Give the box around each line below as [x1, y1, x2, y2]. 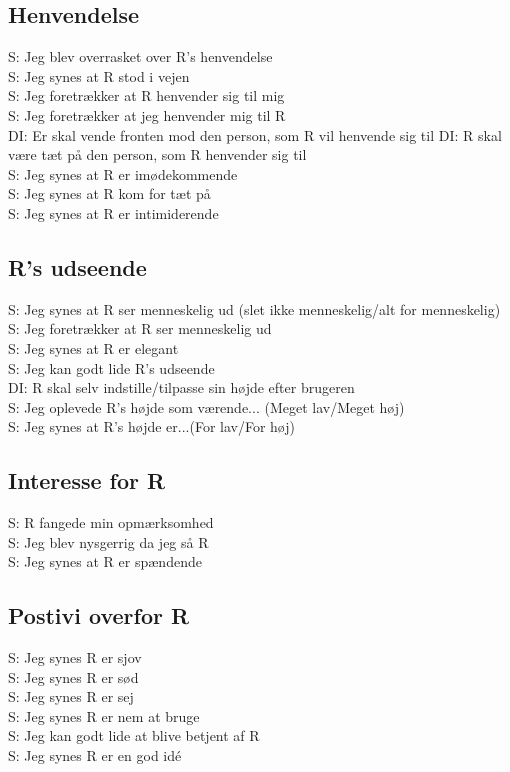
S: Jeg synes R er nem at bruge [8, 705, 200, 726]
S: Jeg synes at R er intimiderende [8, 202, 219, 223]
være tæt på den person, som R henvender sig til [8, 144, 307, 165]
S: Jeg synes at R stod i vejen [8, 65, 190, 86]
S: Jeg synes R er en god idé [8, 745, 182, 766]
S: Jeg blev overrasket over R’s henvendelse [8, 46, 273, 67]
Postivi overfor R [8, 600, 190, 631]
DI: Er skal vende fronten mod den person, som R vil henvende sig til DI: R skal [8, 124, 502, 145]
